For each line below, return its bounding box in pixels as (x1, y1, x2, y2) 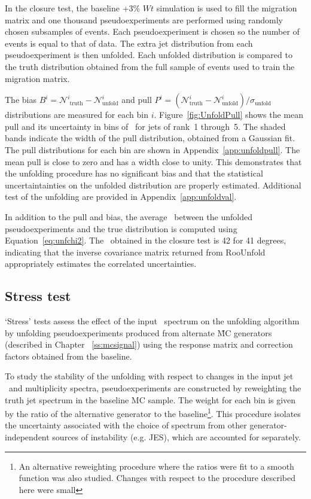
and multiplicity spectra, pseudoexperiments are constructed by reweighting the (8, 382, 301, 394)
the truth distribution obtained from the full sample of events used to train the (5, 60, 295, 72)
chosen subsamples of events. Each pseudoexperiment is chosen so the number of (5, 25, 300, 38)
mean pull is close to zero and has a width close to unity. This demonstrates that (5, 155, 302, 168)
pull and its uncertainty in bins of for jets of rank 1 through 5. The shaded (5, 120, 286, 132)
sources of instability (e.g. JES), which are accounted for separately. (52, 431, 301, 443)
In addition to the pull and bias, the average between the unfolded (5, 210, 252, 223)
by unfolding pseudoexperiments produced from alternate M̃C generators (5, 326, 272, 339)
